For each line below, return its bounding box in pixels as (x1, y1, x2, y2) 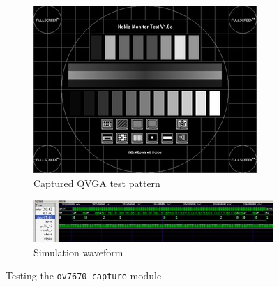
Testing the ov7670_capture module (6, 268, 162, 283)
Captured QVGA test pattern (33, 175, 160, 190)
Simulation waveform (33, 244, 123, 259)
